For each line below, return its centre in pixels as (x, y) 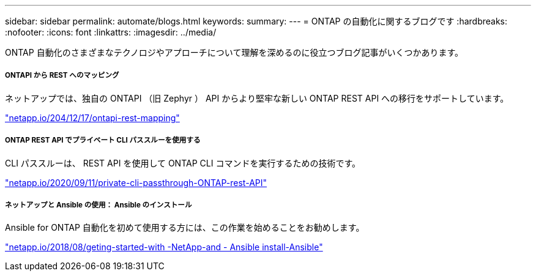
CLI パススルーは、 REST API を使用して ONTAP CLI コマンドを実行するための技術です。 (183, 163)
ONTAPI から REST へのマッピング (62, 76)
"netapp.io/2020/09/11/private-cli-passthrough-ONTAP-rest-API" (136, 182)
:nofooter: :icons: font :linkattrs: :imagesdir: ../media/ (111, 32)
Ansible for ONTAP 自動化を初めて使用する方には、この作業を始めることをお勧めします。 (185, 228)
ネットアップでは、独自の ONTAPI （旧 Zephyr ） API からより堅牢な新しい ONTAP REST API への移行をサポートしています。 (257, 98)
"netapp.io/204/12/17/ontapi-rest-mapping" (92, 117)
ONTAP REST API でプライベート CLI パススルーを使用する (103, 140)
